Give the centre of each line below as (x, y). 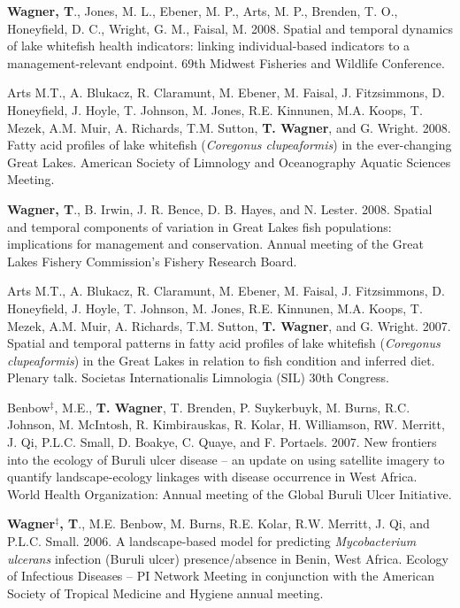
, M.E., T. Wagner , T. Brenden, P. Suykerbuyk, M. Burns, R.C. (232, 407)
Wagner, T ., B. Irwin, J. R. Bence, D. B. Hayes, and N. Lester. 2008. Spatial (220, 208)
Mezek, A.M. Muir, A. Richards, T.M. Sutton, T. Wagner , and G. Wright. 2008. (229, 127)
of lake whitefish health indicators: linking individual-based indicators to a (209, 46)
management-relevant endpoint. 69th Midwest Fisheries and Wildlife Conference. (226, 62)
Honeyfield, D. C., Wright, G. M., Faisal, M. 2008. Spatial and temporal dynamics (230, 28)
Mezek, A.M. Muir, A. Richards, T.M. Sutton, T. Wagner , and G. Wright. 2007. (229, 325)
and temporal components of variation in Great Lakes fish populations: (199, 226)
